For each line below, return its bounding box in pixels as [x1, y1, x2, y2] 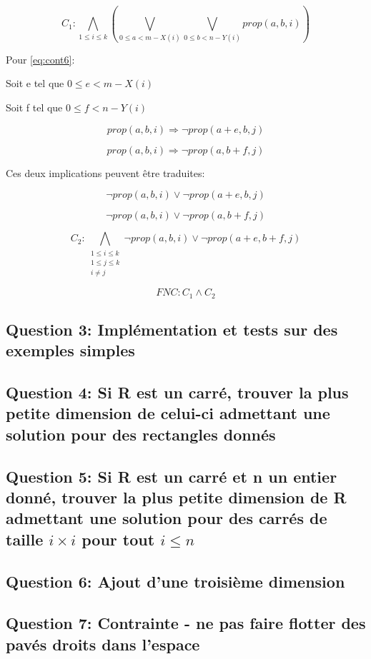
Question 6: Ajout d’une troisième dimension [6, 570, 345, 592]
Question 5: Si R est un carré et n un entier [6, 465, 337, 487]
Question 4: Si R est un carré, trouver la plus [6, 381, 349, 403]
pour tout [81, 528, 155, 550]
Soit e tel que [6, 76, 64, 91]
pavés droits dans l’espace [6, 633, 200, 655]
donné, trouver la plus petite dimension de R [6, 486, 347, 508]
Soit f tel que [6, 99, 63, 114]
